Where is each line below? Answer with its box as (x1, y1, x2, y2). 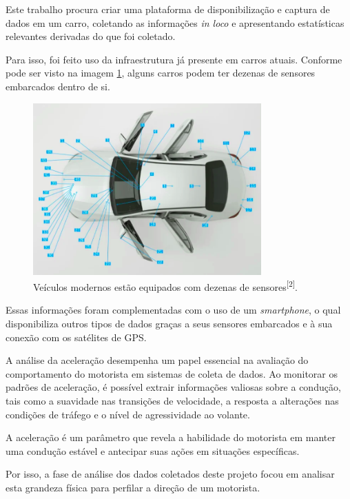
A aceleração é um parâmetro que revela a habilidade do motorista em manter (6, 430, 336, 445)
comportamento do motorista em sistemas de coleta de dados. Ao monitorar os (6, 366, 338, 380)
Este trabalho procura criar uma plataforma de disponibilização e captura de (6, 2, 330, 16)
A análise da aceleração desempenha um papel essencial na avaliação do (6, 353, 309, 367)
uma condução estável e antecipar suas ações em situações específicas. (6, 443, 300, 458)
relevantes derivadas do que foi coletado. (6, 29, 176, 43)
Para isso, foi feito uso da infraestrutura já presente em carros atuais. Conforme (6, 52, 342, 66)
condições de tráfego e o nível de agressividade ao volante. (6, 407, 250, 421)
